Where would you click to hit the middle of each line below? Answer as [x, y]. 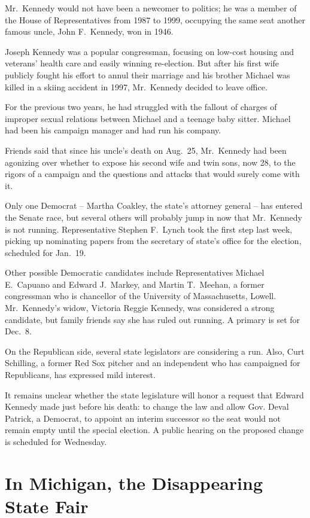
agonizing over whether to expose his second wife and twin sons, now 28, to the [150, 162]
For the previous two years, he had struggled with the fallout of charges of [141, 107]
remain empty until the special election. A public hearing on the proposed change [154, 430]
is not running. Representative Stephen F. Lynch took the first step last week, [149, 229]
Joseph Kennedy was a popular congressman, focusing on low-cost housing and [150, 51]
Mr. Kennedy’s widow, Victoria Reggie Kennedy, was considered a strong [140, 308]
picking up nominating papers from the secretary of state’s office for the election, [153, 241]
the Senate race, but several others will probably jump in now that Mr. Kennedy [154, 217]
